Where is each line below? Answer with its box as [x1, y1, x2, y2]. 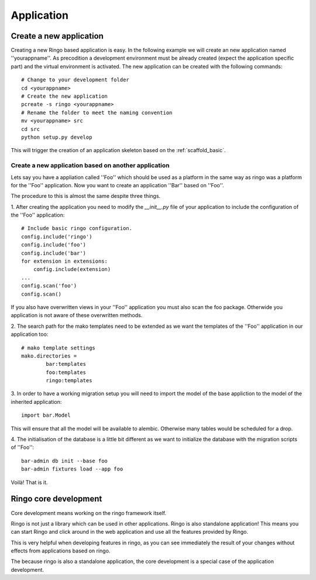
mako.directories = [21, 352, 77, 359]
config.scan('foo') [21, 283, 77, 289]
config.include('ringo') [21, 233, 92, 240]
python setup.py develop [21, 133, 92, 140]
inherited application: [11, 398, 62, 405]
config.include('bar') [21, 249, 87, 256]
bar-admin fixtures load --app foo [21, 466, 123, 472]
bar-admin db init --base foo [21, 457, 108, 464]
